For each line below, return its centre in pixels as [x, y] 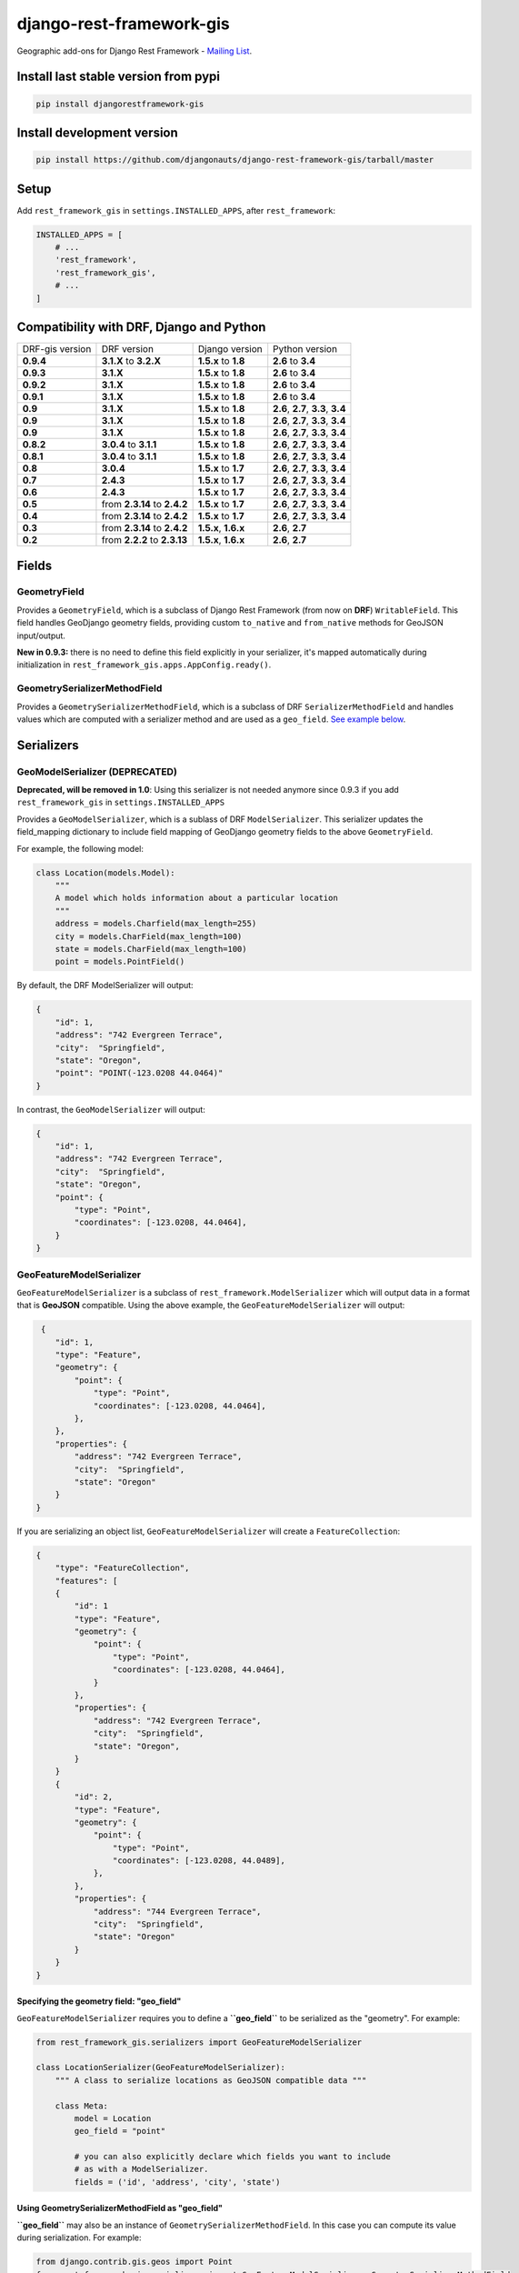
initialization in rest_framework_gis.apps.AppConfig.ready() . [144, 665]
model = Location [113, 2118]
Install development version [98, 132]
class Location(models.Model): [106, 872]
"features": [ [86, 1581]
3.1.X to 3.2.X [131, 361]
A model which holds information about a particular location [196, 898]
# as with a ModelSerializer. [141, 2169]
